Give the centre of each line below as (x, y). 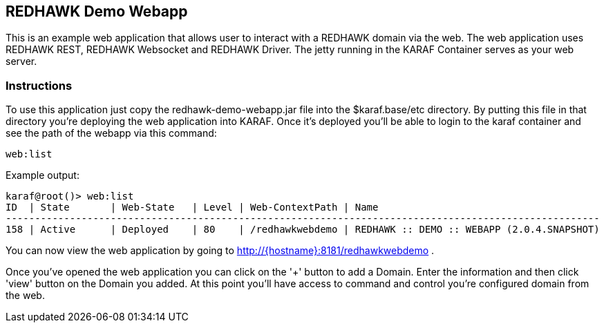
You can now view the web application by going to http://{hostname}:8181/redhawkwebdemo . (220, 251)
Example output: (43, 175)
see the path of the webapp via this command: (111, 133)
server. (21, 61)
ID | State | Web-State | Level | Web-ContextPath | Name (192, 208)
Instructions (39, 85)
